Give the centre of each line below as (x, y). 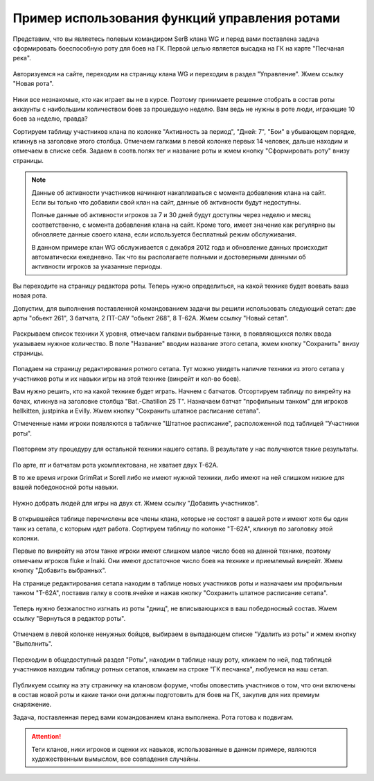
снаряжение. (32, 705)
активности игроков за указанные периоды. (97, 266)
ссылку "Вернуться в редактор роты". (69, 618)
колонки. (26, 538)
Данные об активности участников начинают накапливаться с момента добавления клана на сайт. (179, 192)
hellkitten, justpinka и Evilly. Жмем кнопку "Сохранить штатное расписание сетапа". (137, 411)
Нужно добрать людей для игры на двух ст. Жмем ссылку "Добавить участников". (136, 503)
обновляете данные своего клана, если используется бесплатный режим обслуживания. (164, 234)
